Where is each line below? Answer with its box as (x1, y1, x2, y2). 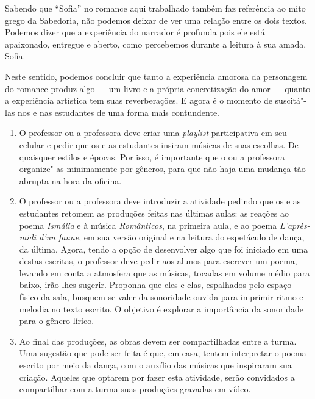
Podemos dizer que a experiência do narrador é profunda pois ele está (5, 26, 265, 38)
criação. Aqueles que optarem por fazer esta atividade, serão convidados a (19, 370, 295, 383)
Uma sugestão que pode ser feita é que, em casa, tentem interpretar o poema (19, 347, 306, 359)
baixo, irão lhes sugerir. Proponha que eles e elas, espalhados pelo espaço (19, 278, 292, 291)
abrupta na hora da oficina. (19, 174, 122, 187)
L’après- (279, 218, 310, 231)
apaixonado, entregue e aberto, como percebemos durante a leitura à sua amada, (5, 37, 306, 50)
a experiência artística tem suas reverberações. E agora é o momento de (5, 94, 272, 107)
